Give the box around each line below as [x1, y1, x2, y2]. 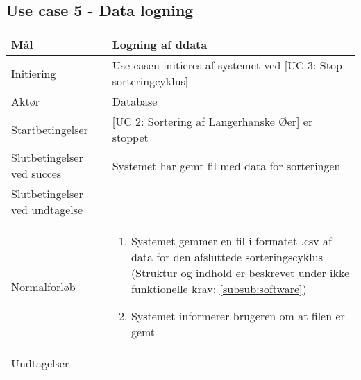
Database [112, 93, 158, 110]
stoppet [112, 129, 149, 146]
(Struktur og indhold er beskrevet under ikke [131, 265, 350, 281]
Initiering [11, 65, 56, 81]
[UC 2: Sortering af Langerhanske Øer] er [112, 113, 313, 130]
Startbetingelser [11, 121, 88, 138]
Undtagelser [11, 355, 69, 372]
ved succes [11, 165, 62, 182]
